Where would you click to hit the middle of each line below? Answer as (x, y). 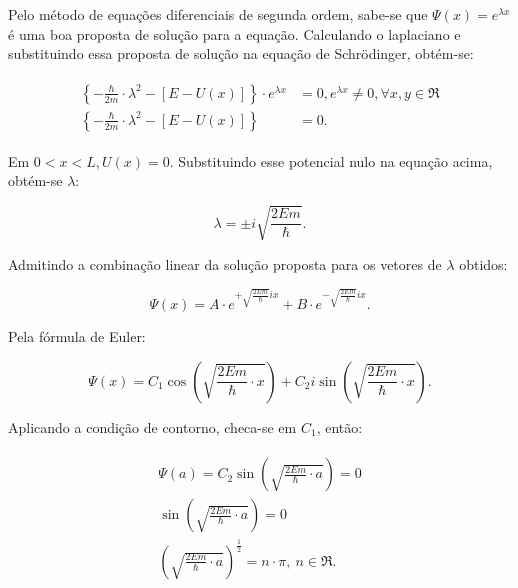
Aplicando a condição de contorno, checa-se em (152, 426)
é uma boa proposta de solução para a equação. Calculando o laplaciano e (234, 33)
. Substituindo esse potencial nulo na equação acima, (331, 160)
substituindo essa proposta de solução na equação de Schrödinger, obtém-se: (241, 53)
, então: (339, 426)
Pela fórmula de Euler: (77, 336)
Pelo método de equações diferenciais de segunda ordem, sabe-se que (218, 14)
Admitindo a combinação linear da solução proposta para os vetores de (225, 263)
